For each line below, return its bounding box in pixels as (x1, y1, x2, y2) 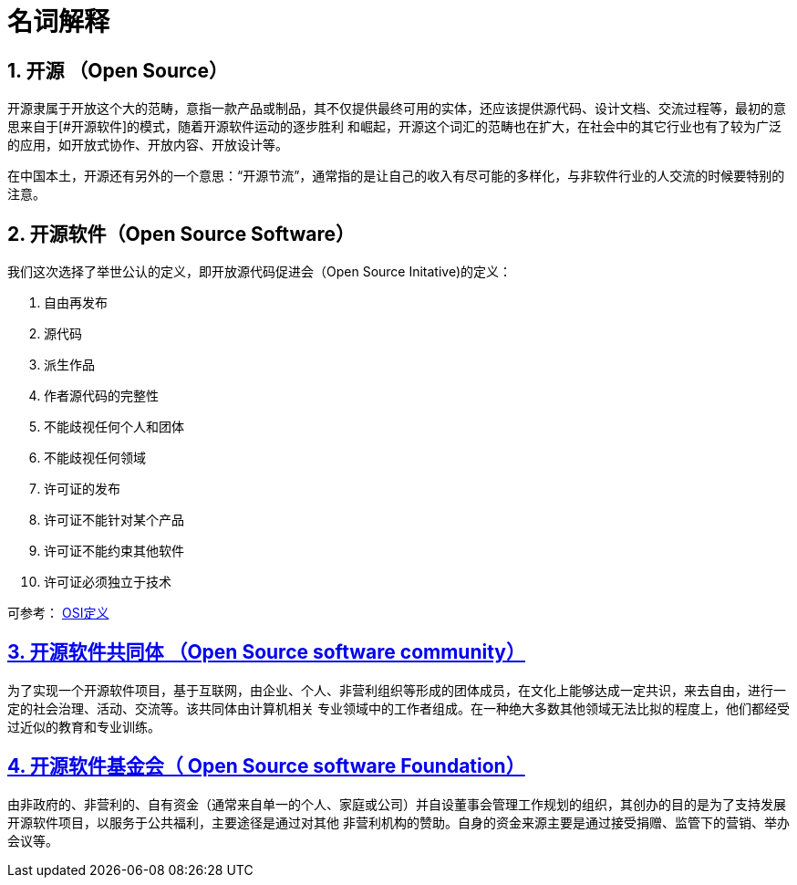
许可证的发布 (44, 481, 120, 497)
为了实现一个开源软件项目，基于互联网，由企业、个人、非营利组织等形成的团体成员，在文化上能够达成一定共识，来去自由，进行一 (7, 682, 786, 698)
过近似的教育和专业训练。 (7, 718, 160, 734)
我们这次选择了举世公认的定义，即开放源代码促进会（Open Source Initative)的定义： (7, 264, 512, 280)
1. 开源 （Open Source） (7, 58, 228, 82)
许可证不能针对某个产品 (44, 512, 184, 528)
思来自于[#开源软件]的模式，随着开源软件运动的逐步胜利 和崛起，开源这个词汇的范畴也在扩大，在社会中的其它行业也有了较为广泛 (7, 119, 782, 135)
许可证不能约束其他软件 (44, 543, 184, 559)
